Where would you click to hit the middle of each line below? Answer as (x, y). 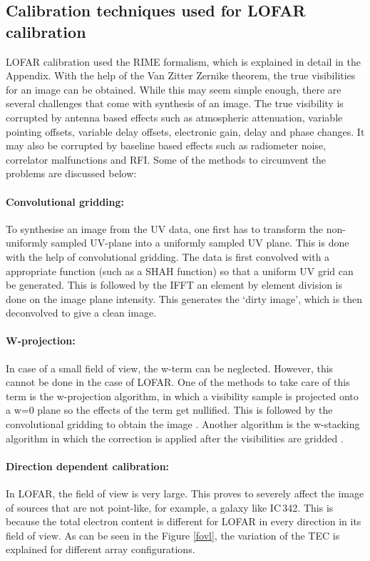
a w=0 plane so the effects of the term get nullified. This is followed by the (169, 410)
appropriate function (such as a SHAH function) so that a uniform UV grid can (180, 270)
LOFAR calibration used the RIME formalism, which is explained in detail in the (183, 61)
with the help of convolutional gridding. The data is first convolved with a (168, 256)
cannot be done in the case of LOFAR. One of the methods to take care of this (178, 382)
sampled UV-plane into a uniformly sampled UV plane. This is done (200, 243)
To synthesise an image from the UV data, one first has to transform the (165, 228)
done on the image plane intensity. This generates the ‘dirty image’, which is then (184, 298)
